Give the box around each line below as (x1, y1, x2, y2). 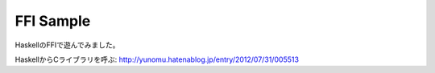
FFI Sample (14, 12, 91, 30)
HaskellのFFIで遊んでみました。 (14, 40, 120, 50)
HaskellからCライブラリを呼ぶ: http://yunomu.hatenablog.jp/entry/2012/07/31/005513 (14, 55, 300, 64)
